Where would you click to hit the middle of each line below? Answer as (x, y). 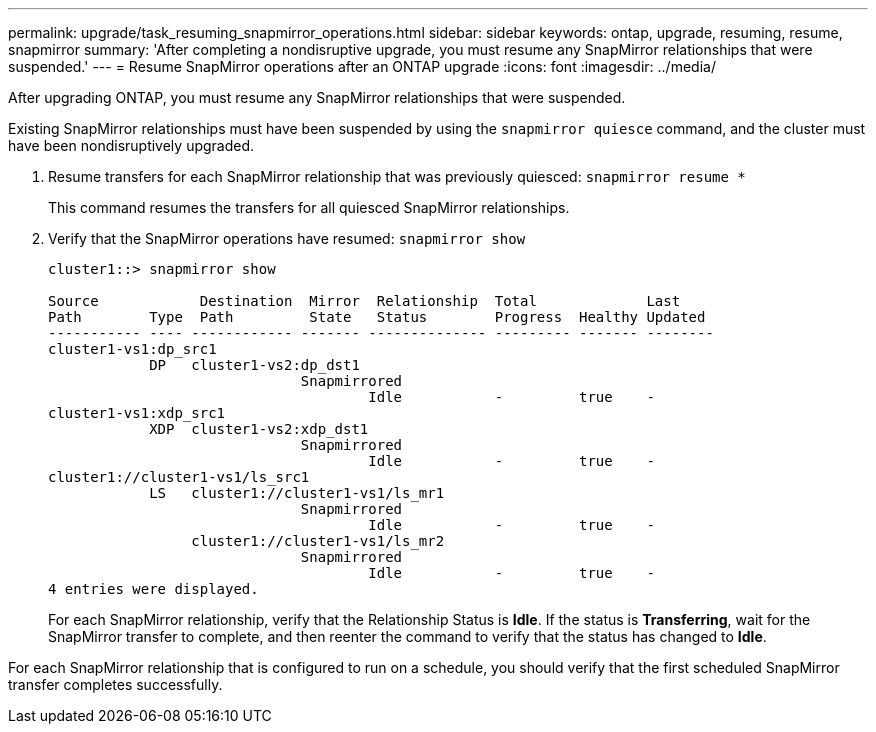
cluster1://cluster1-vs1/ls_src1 (179, 477)
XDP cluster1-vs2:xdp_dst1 (259, 429)
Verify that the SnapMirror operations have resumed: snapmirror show (287, 238)
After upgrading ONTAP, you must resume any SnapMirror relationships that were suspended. (317, 97)
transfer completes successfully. (115, 684)
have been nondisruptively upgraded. (131, 145)
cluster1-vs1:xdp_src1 (137, 413)
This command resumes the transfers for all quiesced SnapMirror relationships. (309, 207)
